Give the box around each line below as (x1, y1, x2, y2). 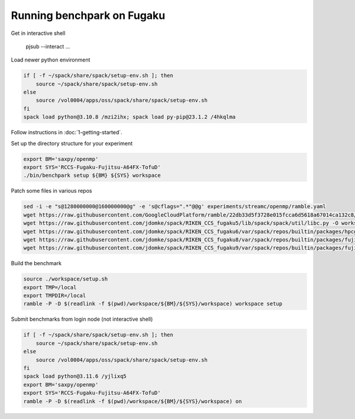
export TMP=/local (23, 284, 77, 291)
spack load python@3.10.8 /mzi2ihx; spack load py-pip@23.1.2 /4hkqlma (23, 114, 236, 121)
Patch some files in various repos (11, 187, 92, 195)
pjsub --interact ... (25, 43, 70, 50)
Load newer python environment (11, 56, 91, 63)
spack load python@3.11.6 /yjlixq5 (23, 373, 127, 380)
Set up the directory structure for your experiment (11, 140, 133, 147)
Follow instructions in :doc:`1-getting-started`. (11, 129, 122, 136)
